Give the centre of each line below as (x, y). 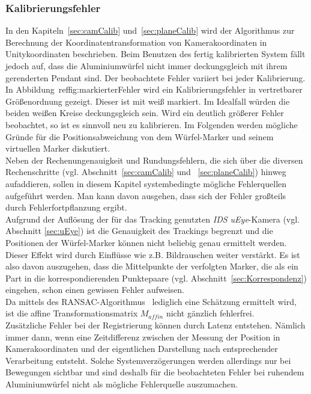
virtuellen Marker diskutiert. (58, 148)
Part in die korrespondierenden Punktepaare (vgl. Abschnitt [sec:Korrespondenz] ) (156, 278)
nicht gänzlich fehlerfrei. (210, 313)
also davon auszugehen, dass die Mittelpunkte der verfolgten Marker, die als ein (152, 266)
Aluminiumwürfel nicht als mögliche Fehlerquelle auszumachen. (122, 384)
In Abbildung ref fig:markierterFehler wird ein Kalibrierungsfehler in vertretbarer (154, 89)
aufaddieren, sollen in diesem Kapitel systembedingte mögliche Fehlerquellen (146, 183)
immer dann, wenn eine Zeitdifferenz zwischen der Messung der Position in (143, 337)
